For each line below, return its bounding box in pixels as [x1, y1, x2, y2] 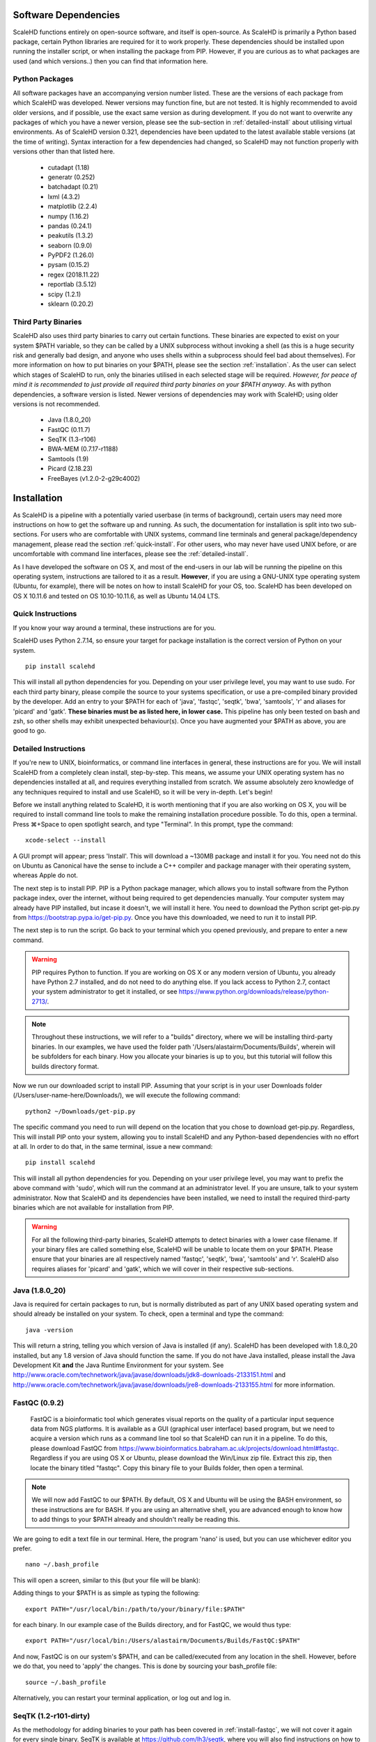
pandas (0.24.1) [47, 222, 92, 230]
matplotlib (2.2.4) [47, 202, 97, 210]
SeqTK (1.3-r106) [47, 435, 97, 444]
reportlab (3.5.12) [47, 280, 97, 288]
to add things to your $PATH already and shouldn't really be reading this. [31, 1516, 240, 1524]
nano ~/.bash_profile [25, 1561, 99, 1568]
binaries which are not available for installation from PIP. [13, 1203, 174, 1212]
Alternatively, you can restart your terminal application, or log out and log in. [13, 1693, 231, 1702]
